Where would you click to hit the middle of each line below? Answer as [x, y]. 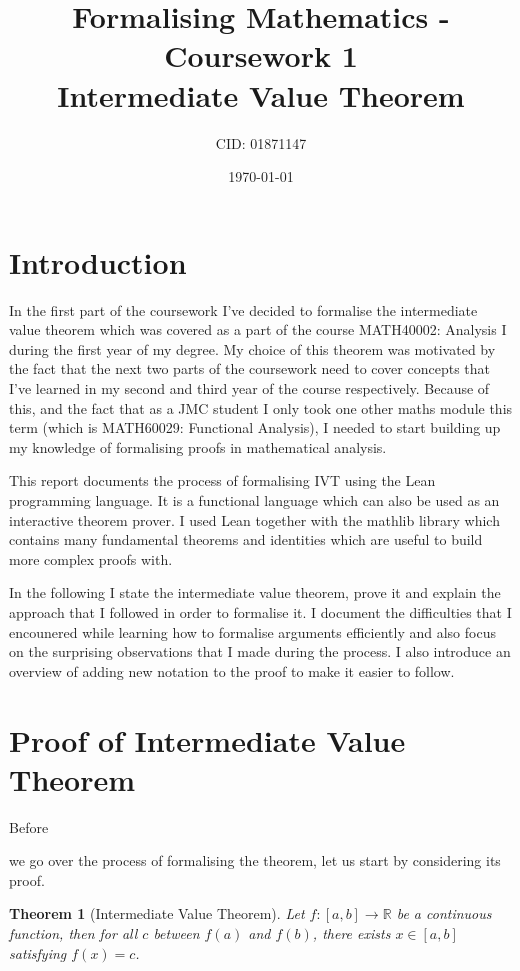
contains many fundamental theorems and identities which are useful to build [246, 539]
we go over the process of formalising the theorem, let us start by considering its [255, 860]
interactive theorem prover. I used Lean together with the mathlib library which [254, 519]
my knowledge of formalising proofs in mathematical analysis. [198, 446]
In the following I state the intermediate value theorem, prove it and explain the [255, 592]
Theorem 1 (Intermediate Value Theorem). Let [157, 913]
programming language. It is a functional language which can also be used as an [254, 499]
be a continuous [444, 913]
